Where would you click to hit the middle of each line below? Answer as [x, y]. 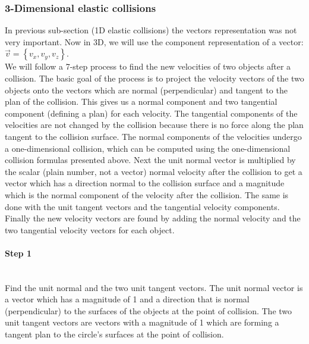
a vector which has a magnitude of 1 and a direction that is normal [127, 299]
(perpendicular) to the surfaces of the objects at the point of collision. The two [149, 310]
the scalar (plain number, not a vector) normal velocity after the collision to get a [154, 171]
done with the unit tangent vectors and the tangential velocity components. [142, 206]
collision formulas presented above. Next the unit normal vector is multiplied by [150, 160]
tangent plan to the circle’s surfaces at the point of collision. [114, 334]
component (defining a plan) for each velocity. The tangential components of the [151, 113]
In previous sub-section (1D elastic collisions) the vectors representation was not [151, 30]
